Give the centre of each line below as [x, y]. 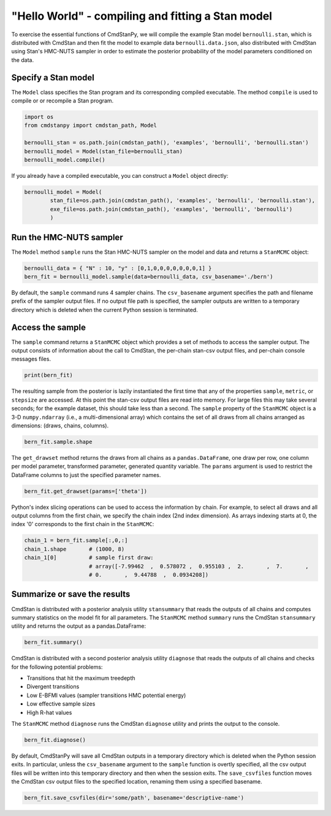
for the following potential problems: [57, 667]
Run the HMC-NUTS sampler [67, 237]
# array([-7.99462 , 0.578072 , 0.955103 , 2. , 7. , [199, 566]
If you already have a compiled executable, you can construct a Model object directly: [120, 175]
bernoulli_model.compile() [65, 160]
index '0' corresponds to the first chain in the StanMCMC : [83, 524]
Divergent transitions [53, 687]
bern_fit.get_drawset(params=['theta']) [86, 491]
